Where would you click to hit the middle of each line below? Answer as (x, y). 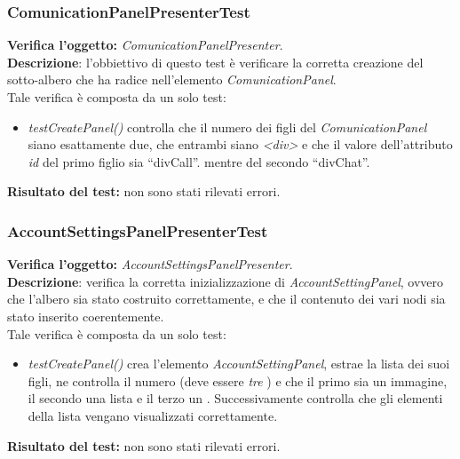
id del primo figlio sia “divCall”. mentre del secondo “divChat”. (199, 161)
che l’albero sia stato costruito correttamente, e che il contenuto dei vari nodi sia (226, 299)
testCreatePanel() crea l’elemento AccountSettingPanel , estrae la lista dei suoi (239, 364)
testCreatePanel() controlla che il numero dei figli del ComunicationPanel (227, 127)
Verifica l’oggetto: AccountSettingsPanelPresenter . (150, 264)
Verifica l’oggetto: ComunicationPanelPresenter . (145, 45)
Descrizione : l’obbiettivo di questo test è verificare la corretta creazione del (215, 62)
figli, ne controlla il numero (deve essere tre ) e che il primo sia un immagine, (238, 380)
